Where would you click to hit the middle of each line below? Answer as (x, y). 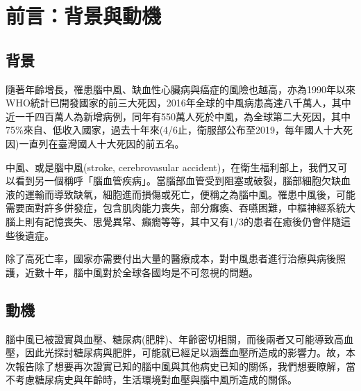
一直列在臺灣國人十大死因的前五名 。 (102, 143)
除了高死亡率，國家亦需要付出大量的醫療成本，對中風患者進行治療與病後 (171, 258)
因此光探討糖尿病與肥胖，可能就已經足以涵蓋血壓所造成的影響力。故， (185, 352)
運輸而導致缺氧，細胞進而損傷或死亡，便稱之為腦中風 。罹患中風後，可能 (190, 194)
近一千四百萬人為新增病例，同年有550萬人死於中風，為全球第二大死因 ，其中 (178, 116)
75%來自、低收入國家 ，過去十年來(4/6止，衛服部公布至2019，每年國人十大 (175, 130)
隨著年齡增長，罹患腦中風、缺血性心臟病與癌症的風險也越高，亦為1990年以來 (180, 89)
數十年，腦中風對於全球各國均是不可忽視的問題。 (146, 272)
